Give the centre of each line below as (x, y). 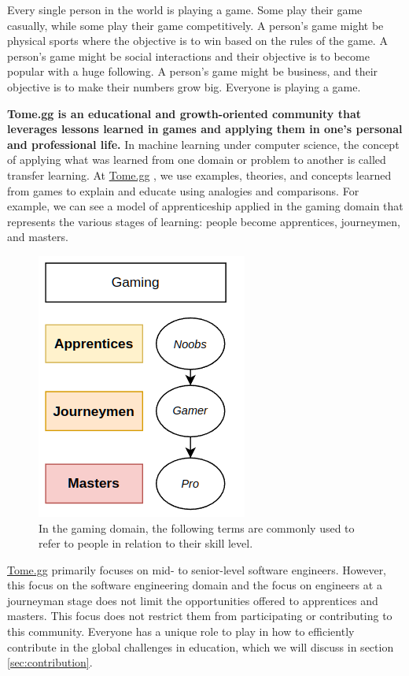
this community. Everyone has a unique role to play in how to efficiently (181, 631)
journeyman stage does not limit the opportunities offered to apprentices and (193, 600)
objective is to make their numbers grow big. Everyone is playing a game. (184, 86)
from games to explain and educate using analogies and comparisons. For (183, 190)
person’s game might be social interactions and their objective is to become (188, 56)
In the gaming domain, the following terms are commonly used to (197, 527)
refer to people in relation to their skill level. (146, 543)
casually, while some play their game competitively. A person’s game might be (195, 25)
